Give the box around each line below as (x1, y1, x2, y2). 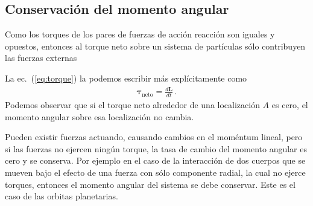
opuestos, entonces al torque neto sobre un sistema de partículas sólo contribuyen (5, 39, 306, 52)
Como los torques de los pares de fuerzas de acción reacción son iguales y (5, 28, 275, 40)
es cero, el (271, 98, 308, 111)
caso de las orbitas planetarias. (5, 190, 118, 202)
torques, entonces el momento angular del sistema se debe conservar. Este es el (5, 178, 296, 190)
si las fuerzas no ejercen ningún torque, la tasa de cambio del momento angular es (5, 142, 308, 155)
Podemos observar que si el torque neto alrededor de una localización (5, 98, 260, 111)
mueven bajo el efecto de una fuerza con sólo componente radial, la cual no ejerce (5, 166, 306, 178)
